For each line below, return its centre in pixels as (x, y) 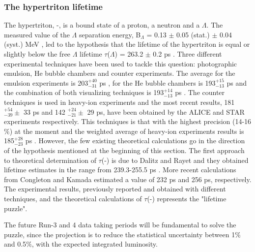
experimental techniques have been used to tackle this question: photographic (121, 63)
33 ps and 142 (44, 111)
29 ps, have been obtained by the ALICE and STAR (166, 111)
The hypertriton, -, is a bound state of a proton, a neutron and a (102, 25)
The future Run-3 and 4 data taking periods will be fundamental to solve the (120, 225)
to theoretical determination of (50, 160)
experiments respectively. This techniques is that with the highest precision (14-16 (128, 121)
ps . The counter (200, 92)
